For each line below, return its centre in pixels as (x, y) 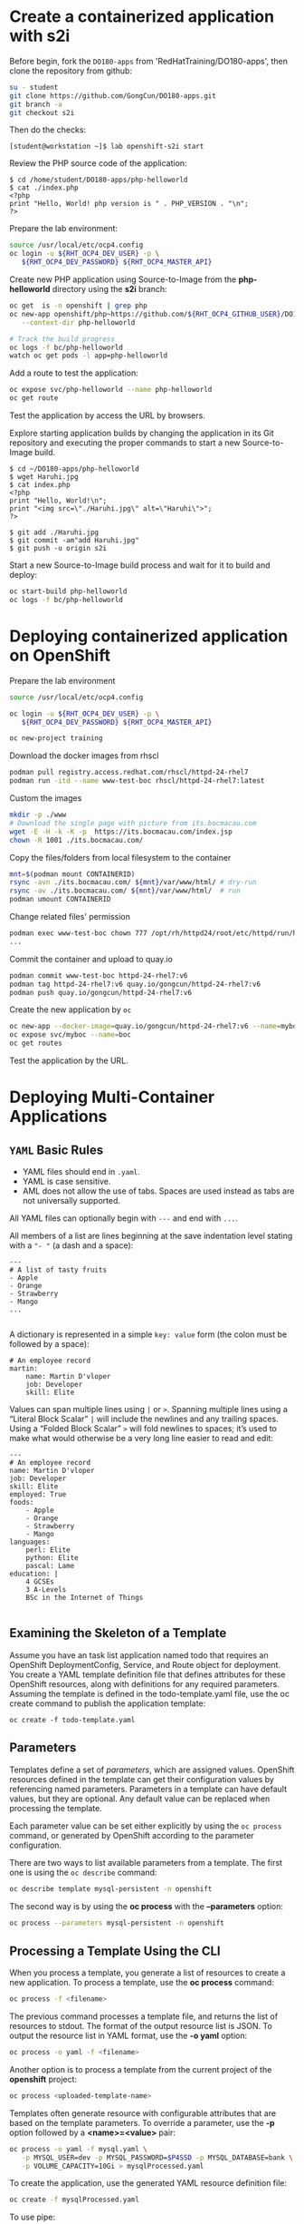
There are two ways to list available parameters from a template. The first (146, 1862)
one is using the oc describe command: (83, 1872)
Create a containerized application (142, 17)
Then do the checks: (48, 130)
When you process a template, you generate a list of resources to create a (147, 1973)
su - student (34, 87)
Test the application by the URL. (69, 1060)
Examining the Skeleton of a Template (118, 1633)
